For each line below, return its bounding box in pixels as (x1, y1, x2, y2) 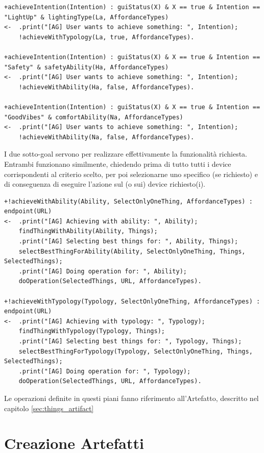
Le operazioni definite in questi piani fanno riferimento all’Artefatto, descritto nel (4, 392, 259, 403)
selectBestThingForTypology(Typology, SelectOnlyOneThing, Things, (18, 347, 253, 355)
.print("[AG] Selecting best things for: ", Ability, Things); (18, 238, 238, 245)
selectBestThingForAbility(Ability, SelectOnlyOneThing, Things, (18, 247, 246, 255)
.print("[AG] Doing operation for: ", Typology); (18, 367, 191, 375)
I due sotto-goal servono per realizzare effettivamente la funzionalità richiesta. (4, 148, 247, 159)
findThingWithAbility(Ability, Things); (18, 228, 158, 235)
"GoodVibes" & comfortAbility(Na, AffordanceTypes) (4, 113, 183, 121)
